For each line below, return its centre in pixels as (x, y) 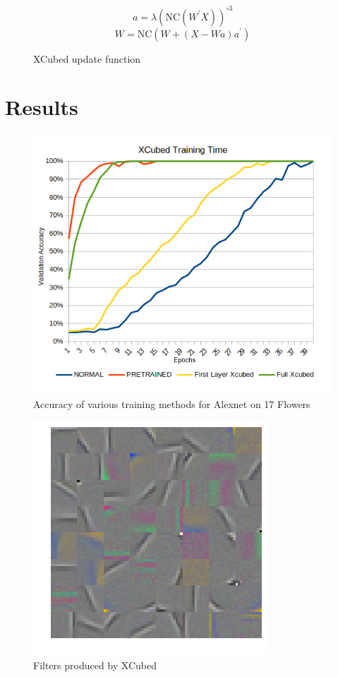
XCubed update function (87, 58)
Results (42, 107)
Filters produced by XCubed (95, 665)
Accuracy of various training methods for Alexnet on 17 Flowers (172, 403)
